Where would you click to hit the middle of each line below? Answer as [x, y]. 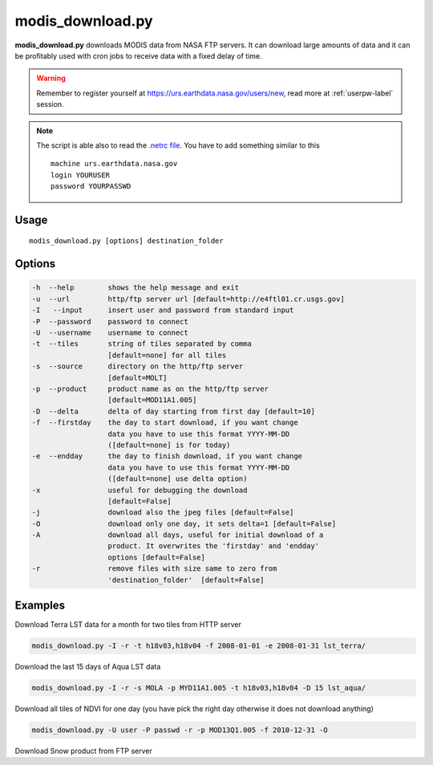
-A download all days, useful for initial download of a [178, 535]
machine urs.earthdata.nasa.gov [114, 164]
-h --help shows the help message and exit [136, 288]
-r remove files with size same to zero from [154, 569]
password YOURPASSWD [91, 186]
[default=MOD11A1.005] [152, 400]
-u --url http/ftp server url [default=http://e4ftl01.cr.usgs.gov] [188, 299]
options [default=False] [157, 557]
